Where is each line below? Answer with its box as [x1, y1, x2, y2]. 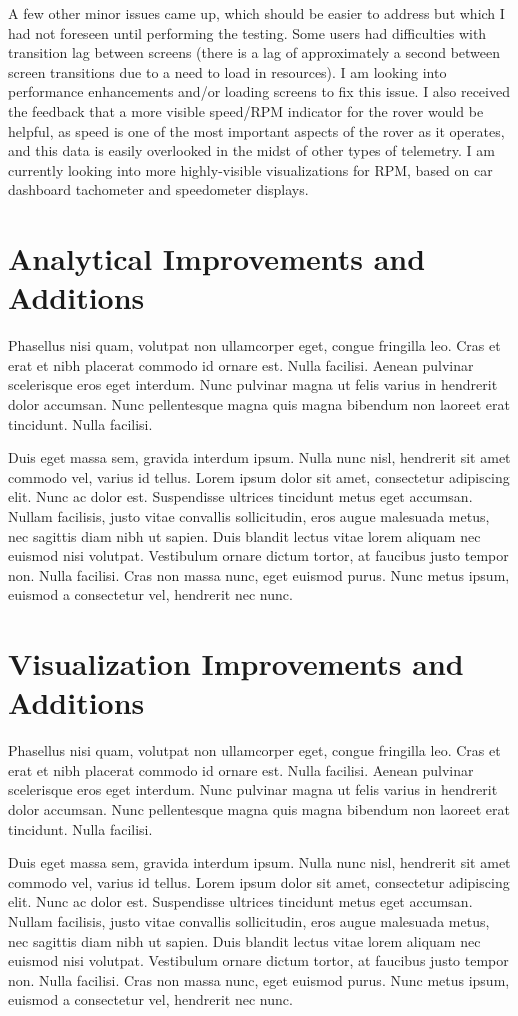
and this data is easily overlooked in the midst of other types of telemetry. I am [8, 140, 495, 161]
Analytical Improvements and [8, 238, 426, 279]
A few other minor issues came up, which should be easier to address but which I [8, 3, 505, 23]
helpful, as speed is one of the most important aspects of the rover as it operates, [8, 120, 505, 141]
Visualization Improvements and [8, 643, 464, 684]
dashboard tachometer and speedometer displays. [8, 179, 309, 200]
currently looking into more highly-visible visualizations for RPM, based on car [8, 159, 493, 180]
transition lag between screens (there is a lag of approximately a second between [8, 42, 501, 63]
